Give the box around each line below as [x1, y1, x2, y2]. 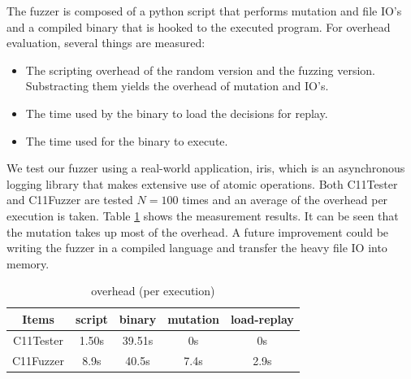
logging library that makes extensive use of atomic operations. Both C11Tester [6, 175, 398, 192]
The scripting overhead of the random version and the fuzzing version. [25, 61, 375, 78]
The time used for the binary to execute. [25, 132, 228, 149]
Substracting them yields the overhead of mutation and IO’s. [25, 77, 329, 94]
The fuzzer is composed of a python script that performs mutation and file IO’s [6, 2, 402, 19]
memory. [6, 255, 50, 272]
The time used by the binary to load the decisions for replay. [25, 104, 328, 121]
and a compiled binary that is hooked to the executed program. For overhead [6, 18, 391, 35]
